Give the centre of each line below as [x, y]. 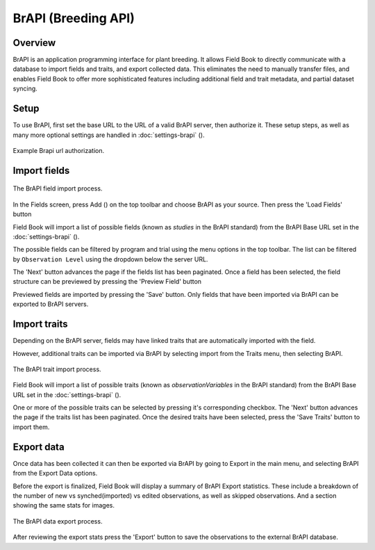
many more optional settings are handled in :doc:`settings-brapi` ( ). [109, 135]
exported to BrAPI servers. [51, 304]
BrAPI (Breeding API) [74, 18]
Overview [34, 43]
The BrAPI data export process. [58, 521]
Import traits [40, 324]
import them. [31, 427]
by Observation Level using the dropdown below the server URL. [110, 259]
